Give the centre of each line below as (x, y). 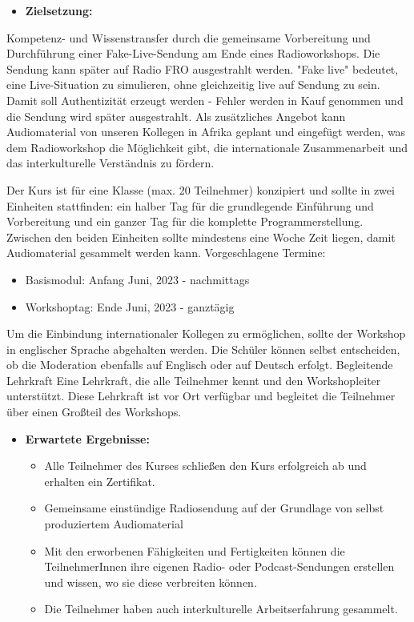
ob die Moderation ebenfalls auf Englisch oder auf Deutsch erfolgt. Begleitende (200, 365)
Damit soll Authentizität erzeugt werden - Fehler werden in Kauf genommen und (205, 100)
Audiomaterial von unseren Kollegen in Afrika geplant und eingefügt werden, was (206, 132)
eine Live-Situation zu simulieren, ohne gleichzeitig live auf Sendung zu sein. (193, 84)
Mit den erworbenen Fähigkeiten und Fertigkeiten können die (195, 550)
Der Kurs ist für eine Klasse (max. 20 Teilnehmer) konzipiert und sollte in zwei (201, 189)
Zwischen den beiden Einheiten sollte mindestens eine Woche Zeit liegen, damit (201, 237)
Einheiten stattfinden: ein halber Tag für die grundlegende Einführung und (190, 205)
